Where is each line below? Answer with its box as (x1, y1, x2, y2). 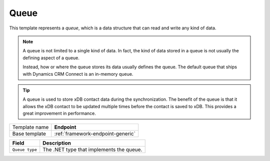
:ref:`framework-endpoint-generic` (54, 130, 136, 137)
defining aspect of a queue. (22, 55, 80, 61)
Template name (12, 124, 49, 131)
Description (42, 140, 71, 147)
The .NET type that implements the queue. (42, 146, 142, 153)
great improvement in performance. (22, 110, 96, 117)
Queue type (12, 147, 37, 152)
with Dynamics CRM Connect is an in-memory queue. (22, 71, 133, 77)
